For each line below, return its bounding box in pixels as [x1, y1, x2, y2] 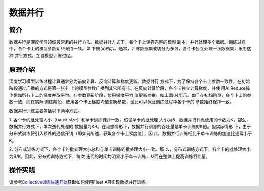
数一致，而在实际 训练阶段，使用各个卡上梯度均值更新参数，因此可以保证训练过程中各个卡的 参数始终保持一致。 [9, 98, 234, 105]
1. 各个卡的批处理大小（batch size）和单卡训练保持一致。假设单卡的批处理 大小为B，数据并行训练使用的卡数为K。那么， [9, 117, 251, 122]
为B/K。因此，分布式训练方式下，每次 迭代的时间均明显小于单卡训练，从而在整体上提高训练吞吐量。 [9, 153, 210, 159]
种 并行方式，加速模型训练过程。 [9, 52, 75, 58]
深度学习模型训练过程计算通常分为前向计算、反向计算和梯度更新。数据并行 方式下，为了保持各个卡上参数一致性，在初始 [9, 78, 250, 84]
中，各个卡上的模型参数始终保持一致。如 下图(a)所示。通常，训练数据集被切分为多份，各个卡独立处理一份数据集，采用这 [9, 46, 252, 51]
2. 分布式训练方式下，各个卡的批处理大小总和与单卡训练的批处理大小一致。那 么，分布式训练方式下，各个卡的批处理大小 [9, 146, 251, 152]
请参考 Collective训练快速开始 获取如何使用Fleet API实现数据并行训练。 [9, 179, 150, 185]
